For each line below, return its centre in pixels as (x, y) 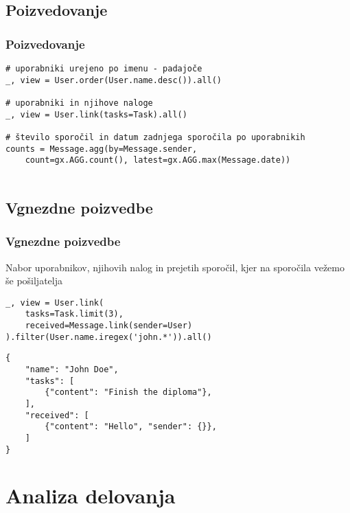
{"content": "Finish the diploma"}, (128, 392)
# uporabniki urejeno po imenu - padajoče (104, 69)
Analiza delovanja (91, 495)
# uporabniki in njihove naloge (79, 103)
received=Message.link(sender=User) (109, 326)
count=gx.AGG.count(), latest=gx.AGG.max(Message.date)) (158, 160)
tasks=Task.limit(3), (74, 314)
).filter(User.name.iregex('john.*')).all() (109, 337)
